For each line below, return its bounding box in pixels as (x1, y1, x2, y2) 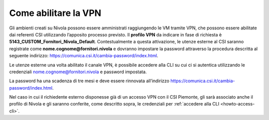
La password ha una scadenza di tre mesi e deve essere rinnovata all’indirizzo (9, 78, 169, 84)
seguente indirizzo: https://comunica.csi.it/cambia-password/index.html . (9, 53, 158, 59)
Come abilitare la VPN (9, 7, 102, 18)
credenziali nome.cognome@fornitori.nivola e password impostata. (9, 69, 147, 75)
